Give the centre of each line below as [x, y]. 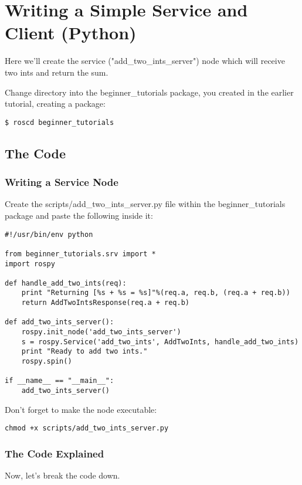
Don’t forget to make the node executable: [81, 409]
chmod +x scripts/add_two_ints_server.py [87, 428]
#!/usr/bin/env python [49, 234]
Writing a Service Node [62, 182]
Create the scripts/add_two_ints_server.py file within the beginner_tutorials [145, 204]
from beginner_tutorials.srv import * [80, 254]
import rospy [30, 264]
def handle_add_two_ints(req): [66, 283]
